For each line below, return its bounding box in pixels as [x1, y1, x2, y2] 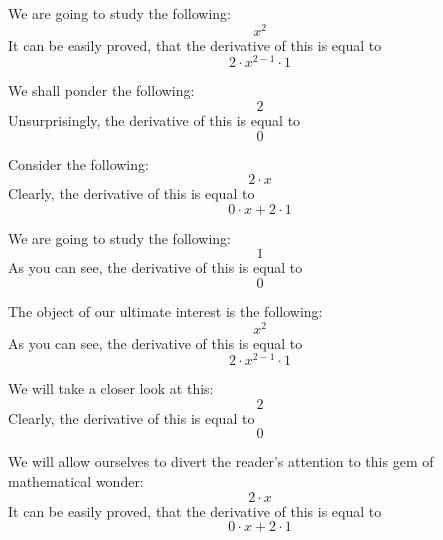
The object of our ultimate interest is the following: [8, 300, 323, 321]
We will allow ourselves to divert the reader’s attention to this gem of [8, 451, 434, 472]
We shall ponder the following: [8, 80, 195, 101]
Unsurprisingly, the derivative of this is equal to [8, 109, 301, 130]
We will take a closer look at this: [8, 378, 214, 399]
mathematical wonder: [8, 471, 144, 492]
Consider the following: [8, 153, 149, 174]
